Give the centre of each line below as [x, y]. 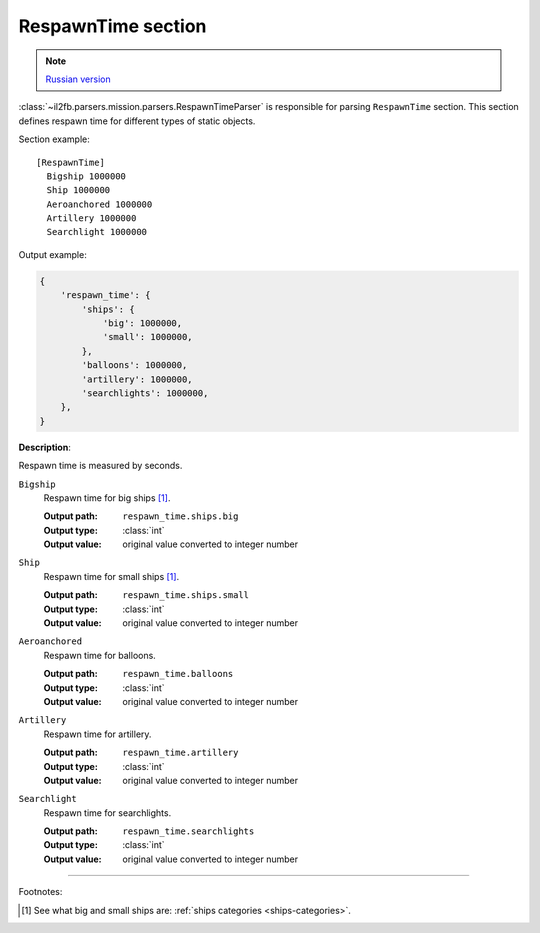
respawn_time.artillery [180, 753]
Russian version [78, 79]
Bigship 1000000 [86, 176]
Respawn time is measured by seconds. [100, 466]
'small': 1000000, [148, 337]
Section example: [54, 139]
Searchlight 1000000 [97, 232]
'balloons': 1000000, [134, 365]
